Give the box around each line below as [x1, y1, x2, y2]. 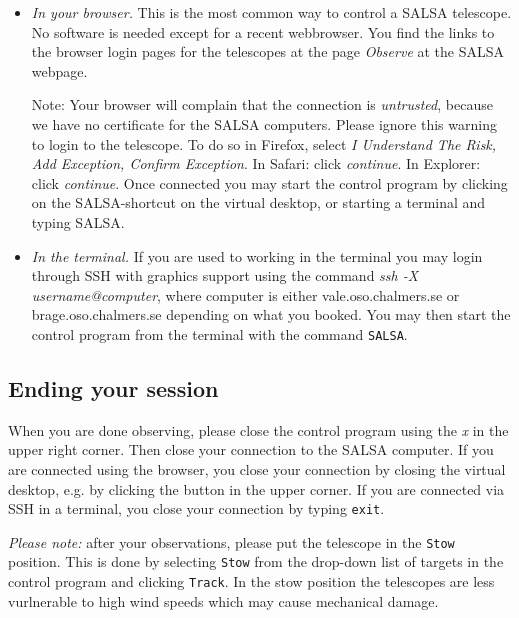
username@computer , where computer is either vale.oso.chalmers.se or [31, 284, 460, 305]
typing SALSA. [31, 211, 125, 232]
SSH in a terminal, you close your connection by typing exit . [8, 498, 385, 519]
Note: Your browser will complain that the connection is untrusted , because [31, 94, 493, 115]
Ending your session [8, 372, 219, 403]
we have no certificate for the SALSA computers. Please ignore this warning [31, 113, 497, 134]
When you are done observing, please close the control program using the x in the [8, 419, 509, 440]
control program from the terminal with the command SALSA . [31, 323, 408, 344]
